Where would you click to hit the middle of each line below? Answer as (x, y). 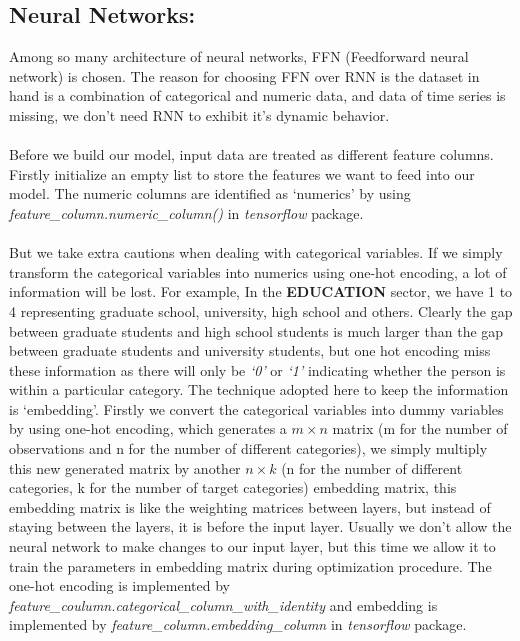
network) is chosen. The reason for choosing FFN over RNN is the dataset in (244, 75)
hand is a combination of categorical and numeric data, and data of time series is (257, 95)
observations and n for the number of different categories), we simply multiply (248, 448)
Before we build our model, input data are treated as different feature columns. (251, 154)
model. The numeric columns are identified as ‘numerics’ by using (210, 193)
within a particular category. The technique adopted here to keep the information (259, 389)
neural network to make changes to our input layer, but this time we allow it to (252, 546)
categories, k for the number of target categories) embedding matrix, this (233, 487)
